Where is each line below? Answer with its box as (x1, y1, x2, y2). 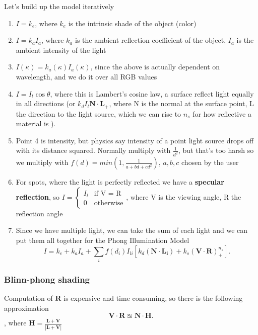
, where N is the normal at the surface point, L (109, 98, 254, 109)
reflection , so (16, 191, 60, 202)
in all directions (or (16, 98, 76, 109)
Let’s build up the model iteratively (4, 1, 114, 11)
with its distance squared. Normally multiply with (16, 145, 171, 155)
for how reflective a (192, 108, 251, 119)
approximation (4, 302, 49, 313)
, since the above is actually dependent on (90, 61, 220, 72)
